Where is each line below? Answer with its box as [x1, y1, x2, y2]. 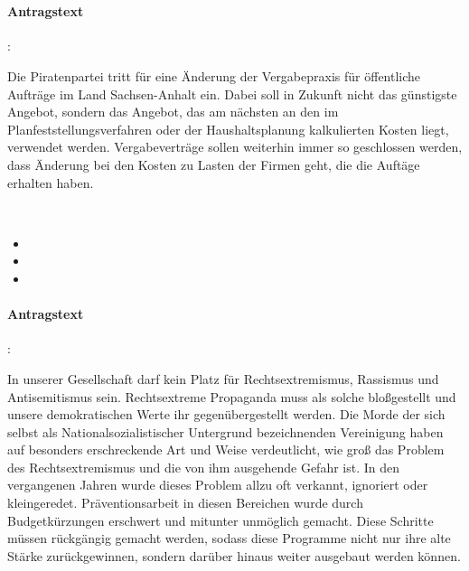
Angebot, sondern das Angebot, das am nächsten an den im [7, 102, 339, 121]
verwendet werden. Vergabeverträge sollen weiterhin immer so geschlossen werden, [7, 137, 463, 156]
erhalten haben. [7, 173, 94, 192]
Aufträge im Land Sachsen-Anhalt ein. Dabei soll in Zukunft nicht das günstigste [7, 84, 457, 103]
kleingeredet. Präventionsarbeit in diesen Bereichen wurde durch [7, 493, 363, 512]
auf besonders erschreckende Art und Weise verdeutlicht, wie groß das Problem [7, 440, 445, 459]
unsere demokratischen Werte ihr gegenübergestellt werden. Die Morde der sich [7, 405, 446, 424]
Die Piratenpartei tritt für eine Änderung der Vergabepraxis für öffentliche [7, 66, 421, 85]
